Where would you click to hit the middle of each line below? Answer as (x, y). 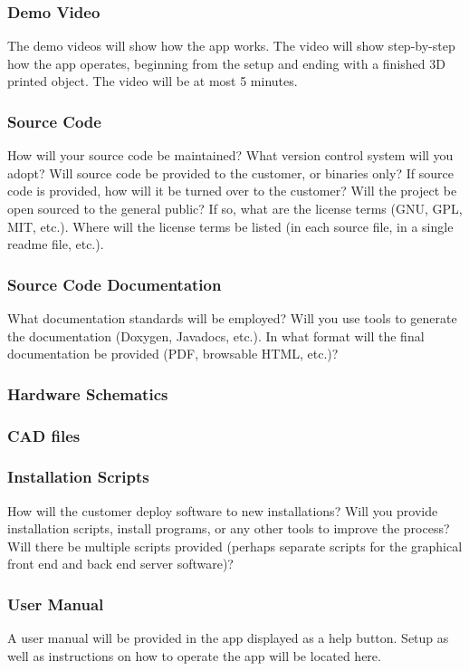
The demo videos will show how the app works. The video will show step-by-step (231, 46)
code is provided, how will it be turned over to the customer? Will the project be (232, 191)
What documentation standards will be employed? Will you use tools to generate (232, 318)
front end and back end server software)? (120, 564)
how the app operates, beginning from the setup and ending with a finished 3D (226, 63)
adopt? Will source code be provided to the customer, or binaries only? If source (230, 173)
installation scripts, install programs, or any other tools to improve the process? (229, 528)
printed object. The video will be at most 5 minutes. (153, 81)
